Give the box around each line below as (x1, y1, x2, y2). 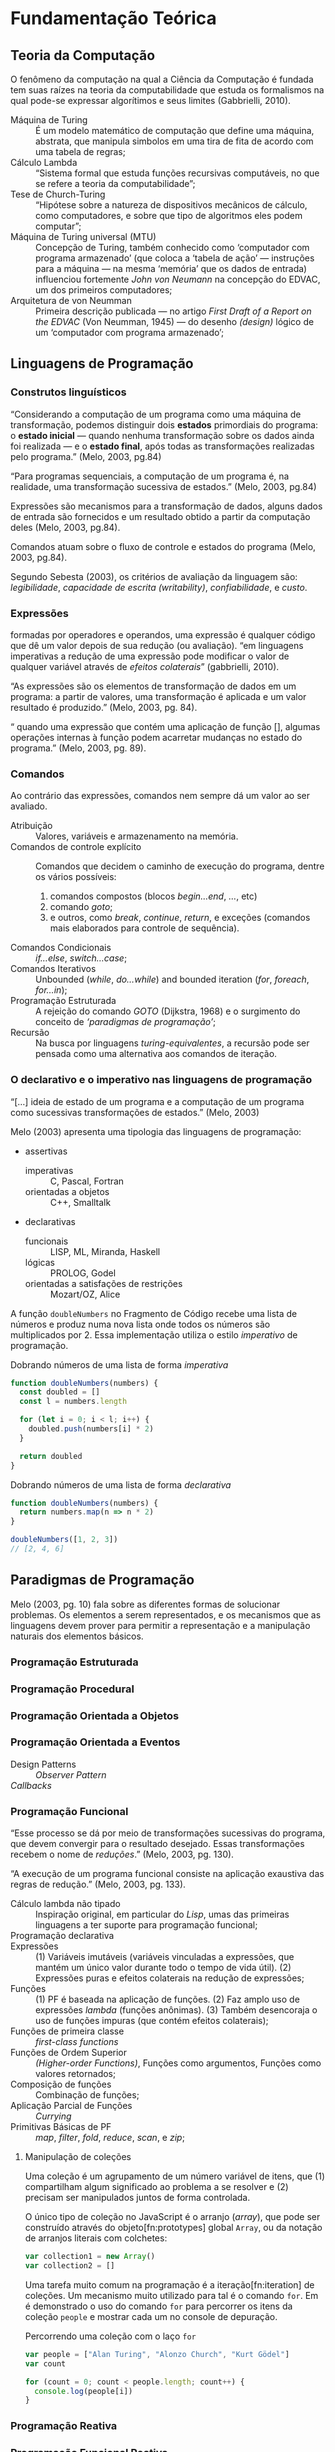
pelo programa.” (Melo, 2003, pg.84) (10, 450, 162, 462)
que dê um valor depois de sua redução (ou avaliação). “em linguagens (10, 639, 304, 651)
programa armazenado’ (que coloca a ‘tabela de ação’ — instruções (35, 252, 315, 264)
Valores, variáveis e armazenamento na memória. (35, 830, 239, 842)
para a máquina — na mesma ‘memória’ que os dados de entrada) (35, 263, 308, 274)
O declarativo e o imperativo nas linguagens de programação (10, 1073, 313, 1087)
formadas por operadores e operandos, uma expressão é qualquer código (10, 628, 316, 641)
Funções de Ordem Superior (10, 2047, 128, 2059)
